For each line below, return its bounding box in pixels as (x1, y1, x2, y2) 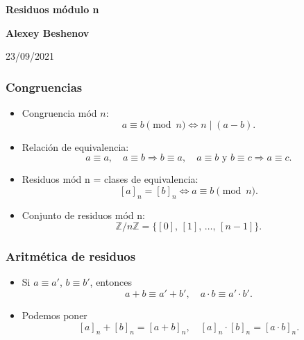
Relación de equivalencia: (22, 139, 129, 154)
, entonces (90, 275, 132, 289)
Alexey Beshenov (6, 25, 90, 40)
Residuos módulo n (6, 2, 99, 16)
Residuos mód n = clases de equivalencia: (22, 172, 199, 186)
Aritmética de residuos (6, 248, 136, 265)
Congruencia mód (22, 106, 97, 120)
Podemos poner (22, 307, 87, 322)
